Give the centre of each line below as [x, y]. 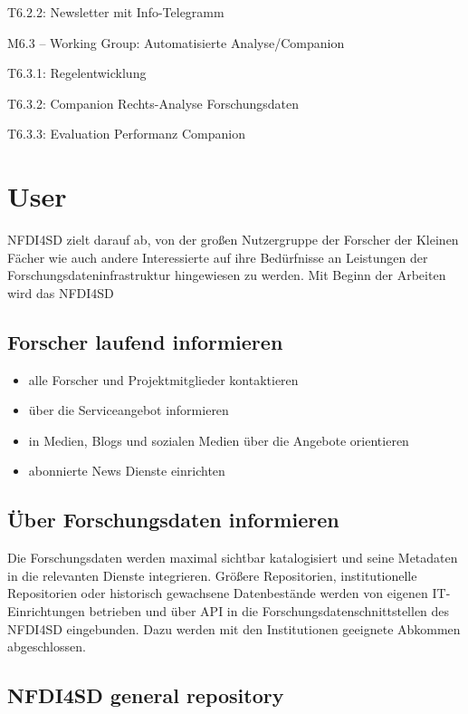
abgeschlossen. [47, 646]
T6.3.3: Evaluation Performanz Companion [127, 134]
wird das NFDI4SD [61, 292]
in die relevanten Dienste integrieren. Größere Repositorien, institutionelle [212, 575]
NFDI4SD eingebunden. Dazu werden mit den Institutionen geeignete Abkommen [234, 628]
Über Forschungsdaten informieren [173, 520]
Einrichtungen [46, 611]
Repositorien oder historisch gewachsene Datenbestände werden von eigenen [218, 593]
